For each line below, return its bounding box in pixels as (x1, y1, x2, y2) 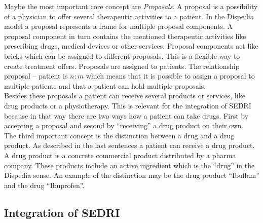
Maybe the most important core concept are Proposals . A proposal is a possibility (4, 1, 258, 11)
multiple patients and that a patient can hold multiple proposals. (4, 80, 206, 91)
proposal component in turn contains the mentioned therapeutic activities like (4, 30, 246, 41)
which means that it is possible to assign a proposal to (86, 70, 255, 81)
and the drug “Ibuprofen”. (4, 179, 85, 190)
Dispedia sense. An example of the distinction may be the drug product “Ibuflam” (4, 170, 259, 180)
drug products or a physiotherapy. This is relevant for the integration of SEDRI (4, 100, 251, 110)
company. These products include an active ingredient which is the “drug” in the (4, 160, 255, 170)
